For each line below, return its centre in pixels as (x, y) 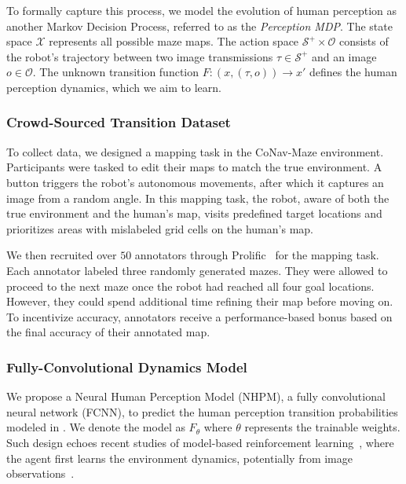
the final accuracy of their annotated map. (108, 332)
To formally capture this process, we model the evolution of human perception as (202, 10)
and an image (344, 56)
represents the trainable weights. (322, 427)
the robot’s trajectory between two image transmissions (140, 56)
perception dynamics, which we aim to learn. (114, 87)
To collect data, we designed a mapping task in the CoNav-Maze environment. (195, 151)
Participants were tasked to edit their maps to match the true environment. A (194, 167)
